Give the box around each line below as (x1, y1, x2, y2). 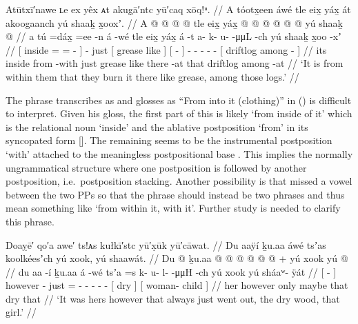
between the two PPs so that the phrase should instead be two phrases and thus (6, 187, 345, 201)
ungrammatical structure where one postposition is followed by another (6, 160, 307, 174)
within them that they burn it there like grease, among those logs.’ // (6, 69, 299, 83)
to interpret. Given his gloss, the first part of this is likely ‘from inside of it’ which (6, 106, 352, 121)
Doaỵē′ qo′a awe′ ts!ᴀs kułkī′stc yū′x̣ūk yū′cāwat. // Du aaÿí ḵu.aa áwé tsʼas (6, 237, 326, 252)
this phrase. (6, 214, 54, 228)
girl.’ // (6, 305, 37, 319)
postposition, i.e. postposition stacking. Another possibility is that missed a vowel (6, 174, 352, 188)
